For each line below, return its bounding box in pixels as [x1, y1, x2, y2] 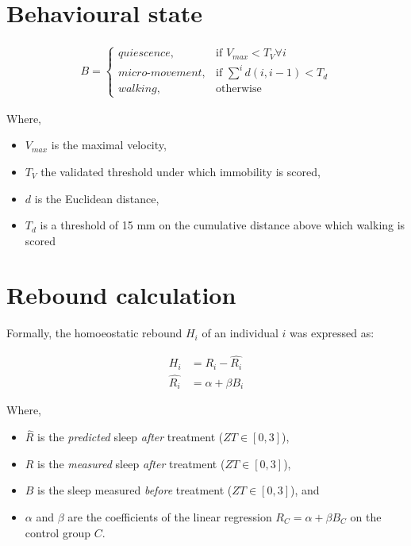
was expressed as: [290, 325, 375, 341]
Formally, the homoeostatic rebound [6, 325, 182, 341]
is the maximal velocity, [51, 136, 167, 153]
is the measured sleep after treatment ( [37, 455, 225, 471]
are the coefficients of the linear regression [67, 509, 272, 525]
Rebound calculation [6, 279, 236, 311]
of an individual [202, 325, 278, 341]
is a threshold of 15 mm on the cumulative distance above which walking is [40, 217, 405, 233]
